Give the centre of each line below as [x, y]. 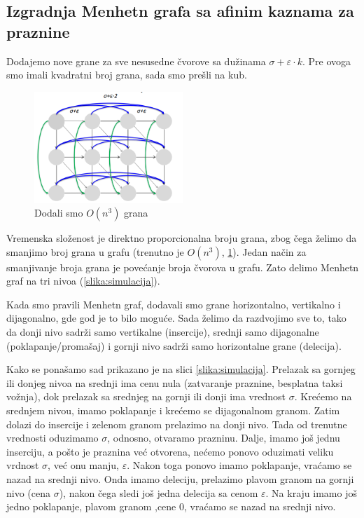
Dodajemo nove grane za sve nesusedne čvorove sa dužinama [136, 61]
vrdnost [23, 465]
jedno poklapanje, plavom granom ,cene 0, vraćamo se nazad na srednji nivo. [171, 506]
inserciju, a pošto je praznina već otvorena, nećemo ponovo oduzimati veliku [170, 451]
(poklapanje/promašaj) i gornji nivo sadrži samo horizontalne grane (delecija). [174, 345]
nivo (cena [28, 492]
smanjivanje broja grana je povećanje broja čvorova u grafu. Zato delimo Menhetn [183, 267]
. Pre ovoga [326, 61]
